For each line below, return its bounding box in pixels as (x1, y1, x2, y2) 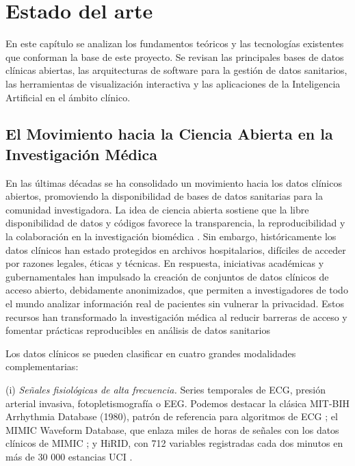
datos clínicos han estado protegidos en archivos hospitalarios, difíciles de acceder (5, 242, 346, 257)
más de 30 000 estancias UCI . (5, 449, 133, 463)
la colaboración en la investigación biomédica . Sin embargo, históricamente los (5, 229, 337, 244)
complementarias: (5, 359, 79, 374)
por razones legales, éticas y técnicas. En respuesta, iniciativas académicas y (5, 256, 324, 270)
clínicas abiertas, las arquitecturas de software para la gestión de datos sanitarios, (5, 63, 347, 77)
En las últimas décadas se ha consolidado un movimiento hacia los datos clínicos (5, 175, 342, 190)
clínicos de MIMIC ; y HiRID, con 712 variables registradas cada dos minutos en (5, 436, 343, 450)
